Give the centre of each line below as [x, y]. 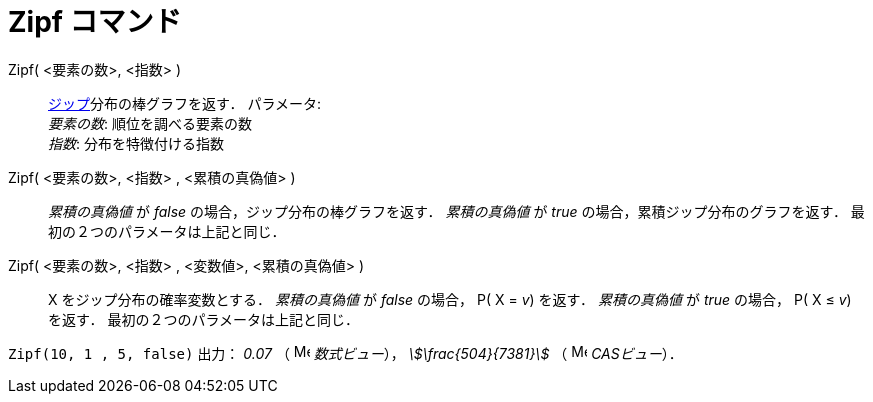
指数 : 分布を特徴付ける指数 [136, 143]
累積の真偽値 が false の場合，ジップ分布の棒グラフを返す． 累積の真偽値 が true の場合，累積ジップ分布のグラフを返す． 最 [456, 211]
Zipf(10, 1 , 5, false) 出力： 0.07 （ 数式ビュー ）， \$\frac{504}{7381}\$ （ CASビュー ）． [345, 353]
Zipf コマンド [95, 22]
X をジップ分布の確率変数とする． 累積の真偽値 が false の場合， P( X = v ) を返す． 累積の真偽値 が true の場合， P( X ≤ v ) [450, 299]
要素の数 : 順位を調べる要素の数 [150, 123]
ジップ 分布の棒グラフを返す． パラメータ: [184, 103]
